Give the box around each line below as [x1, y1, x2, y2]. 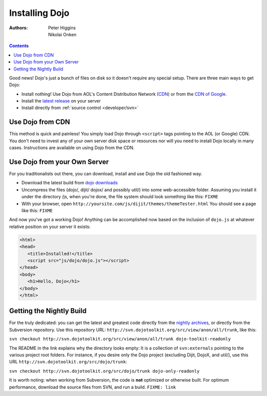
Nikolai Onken [48, 31, 77, 37]
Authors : [9, 25, 28, 31]
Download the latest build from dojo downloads [21, 180, 118, 186]
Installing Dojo [9, 7, 70, 18]
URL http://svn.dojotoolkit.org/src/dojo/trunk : [9, 359, 127, 365]
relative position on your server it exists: [9, 224, 91, 229]
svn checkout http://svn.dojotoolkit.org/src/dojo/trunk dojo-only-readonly [9, 368, 200, 374]
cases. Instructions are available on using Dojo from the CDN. [9, 145, 134, 151]
